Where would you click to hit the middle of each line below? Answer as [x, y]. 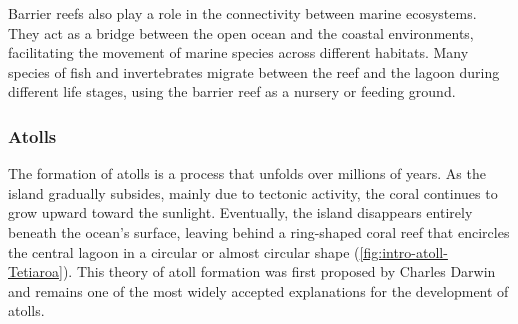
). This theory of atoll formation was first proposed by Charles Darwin [279, 271]
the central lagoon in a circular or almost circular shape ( [184, 251]
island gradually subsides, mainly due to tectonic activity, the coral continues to [253, 192]
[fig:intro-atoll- [403, 251]
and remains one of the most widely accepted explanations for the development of [258, 290]
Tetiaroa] [35, 271]
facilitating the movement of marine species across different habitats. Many [238, 52]
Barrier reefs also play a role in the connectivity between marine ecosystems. [242, 13]
